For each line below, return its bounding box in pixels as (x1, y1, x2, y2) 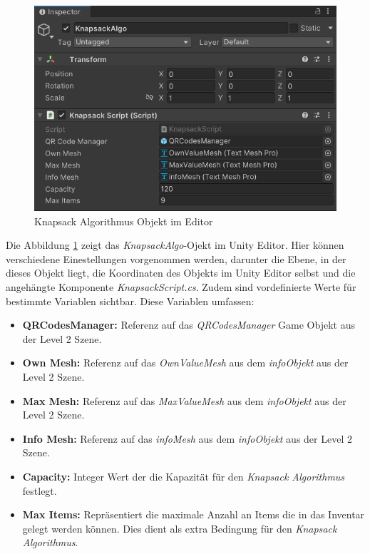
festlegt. (22, 483, 57, 498)
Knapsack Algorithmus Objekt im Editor (34, 213, 213, 228)
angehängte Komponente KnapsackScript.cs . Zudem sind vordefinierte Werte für (6, 279, 356, 294)
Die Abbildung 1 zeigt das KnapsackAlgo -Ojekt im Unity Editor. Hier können (6, 237, 344, 252)
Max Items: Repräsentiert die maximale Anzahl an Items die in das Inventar (22, 507, 365, 522)
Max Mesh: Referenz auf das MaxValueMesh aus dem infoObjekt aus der (22, 393, 346, 408)
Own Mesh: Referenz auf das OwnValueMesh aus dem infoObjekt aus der (22, 355, 349, 370)
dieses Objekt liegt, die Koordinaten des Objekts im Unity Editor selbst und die (6, 265, 356, 280)
